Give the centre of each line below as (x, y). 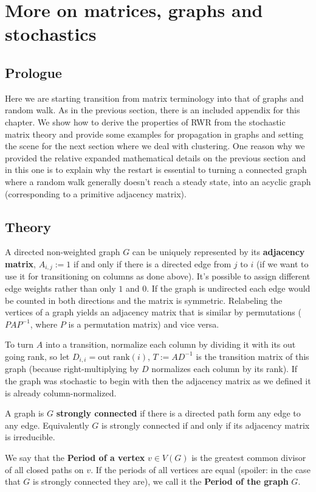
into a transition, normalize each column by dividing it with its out (170, 344)
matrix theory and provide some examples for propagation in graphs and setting (154, 134)
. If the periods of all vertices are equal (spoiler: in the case (201, 469)
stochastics (51, 34)
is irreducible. (30, 437)
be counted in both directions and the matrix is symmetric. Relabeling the (144, 300)
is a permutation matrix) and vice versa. (144, 324)
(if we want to (282, 263)
